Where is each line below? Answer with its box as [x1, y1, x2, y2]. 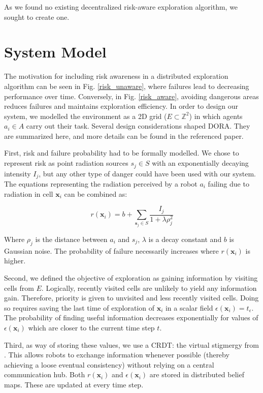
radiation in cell [4, 188, 53, 199]
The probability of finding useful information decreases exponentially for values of [4, 312, 258, 323]
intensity [4, 168, 31, 178]
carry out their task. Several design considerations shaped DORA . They [26, 120, 250, 131]
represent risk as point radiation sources [4, 158, 128, 168]
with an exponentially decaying [152, 158, 249, 168]
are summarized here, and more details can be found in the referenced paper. [4, 130, 244, 141]
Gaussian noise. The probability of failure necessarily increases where [4, 245, 219, 256]
